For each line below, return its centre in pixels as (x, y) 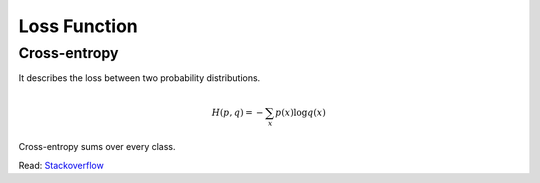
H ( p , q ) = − (237, 112)
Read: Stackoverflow (61, 165)
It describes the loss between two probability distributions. (139, 78)
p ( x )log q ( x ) (301, 112)
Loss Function (78, 26)
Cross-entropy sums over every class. (97, 147)
